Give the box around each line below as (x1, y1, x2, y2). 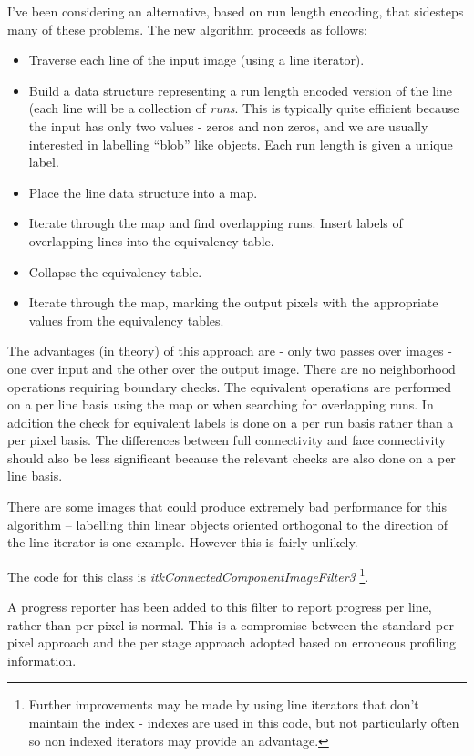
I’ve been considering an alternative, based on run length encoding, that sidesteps (7, 2, 464, 20)
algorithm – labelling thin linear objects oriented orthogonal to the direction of (7, 514, 448, 533)
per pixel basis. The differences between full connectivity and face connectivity (7, 430, 446, 450)
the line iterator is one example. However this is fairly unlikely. (7, 533, 358, 552)
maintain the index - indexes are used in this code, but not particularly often (28, 713, 459, 732)
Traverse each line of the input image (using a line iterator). (28, 50, 365, 69)
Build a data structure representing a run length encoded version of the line (28, 80, 453, 99)
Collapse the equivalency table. (28, 262, 202, 281)
